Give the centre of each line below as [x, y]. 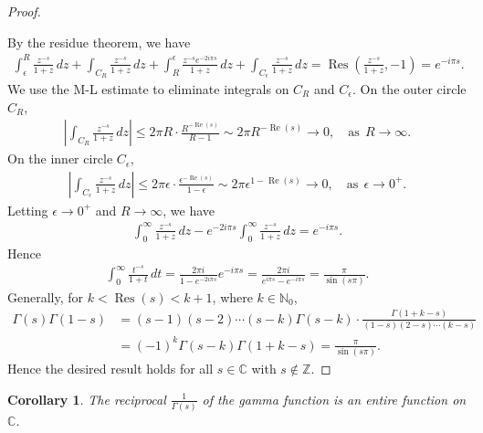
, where [232, 296]
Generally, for [46, 296]
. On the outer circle [409, 88]
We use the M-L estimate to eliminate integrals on [148, 88]
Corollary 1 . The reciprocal [87, 399]
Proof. [24, 11]
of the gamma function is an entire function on [334, 399]
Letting [28, 210]
